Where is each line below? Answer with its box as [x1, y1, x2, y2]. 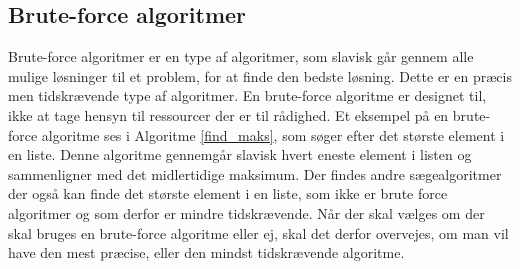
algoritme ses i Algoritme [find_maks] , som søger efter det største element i [41, 124, 505, 145]
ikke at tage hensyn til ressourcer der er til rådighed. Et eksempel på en [8, 104, 449, 125]
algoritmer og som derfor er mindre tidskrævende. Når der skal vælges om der [8, 202, 485, 223]
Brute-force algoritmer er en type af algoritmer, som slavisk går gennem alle [8, 46, 474, 67]
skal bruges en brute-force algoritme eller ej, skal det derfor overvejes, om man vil [8, 222, 509, 243]
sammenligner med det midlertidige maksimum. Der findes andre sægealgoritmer [8, 163, 502, 184]
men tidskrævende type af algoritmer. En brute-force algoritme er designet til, [8, 85, 487, 106]
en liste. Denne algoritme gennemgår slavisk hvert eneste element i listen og [8, 144, 472, 165]
